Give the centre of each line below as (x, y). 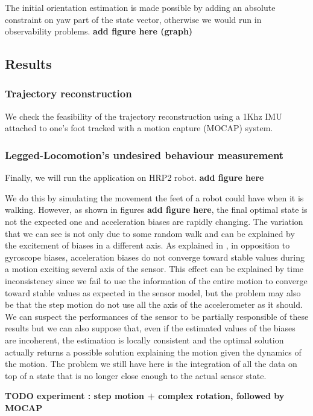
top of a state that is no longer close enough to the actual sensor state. (136, 375)
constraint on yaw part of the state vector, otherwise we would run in (133, 19)
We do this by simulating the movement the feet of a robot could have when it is (154, 197)
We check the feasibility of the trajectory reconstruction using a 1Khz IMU (144, 116)
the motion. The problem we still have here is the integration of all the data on (151, 364)
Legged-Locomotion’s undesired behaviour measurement (144, 154)
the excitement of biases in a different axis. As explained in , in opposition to (147, 245)
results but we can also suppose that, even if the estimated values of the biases (150, 328)
